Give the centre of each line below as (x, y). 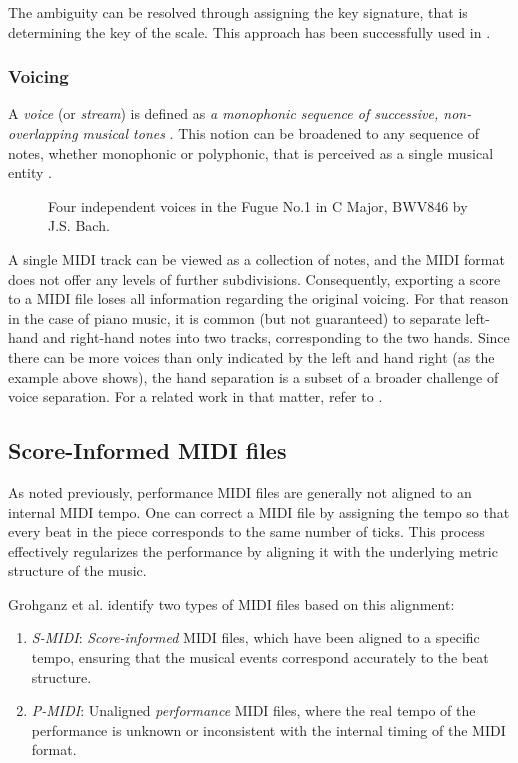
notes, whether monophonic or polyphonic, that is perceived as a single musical (251, 152)
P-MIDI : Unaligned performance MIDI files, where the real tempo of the (253, 710)
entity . (30, 172)
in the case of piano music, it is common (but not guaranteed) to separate (234, 317)
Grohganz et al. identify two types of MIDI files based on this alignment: (231, 603)
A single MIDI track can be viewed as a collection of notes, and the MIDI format (256, 258)
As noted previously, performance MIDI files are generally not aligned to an (240, 491)
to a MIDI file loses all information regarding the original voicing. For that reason (258, 298)
